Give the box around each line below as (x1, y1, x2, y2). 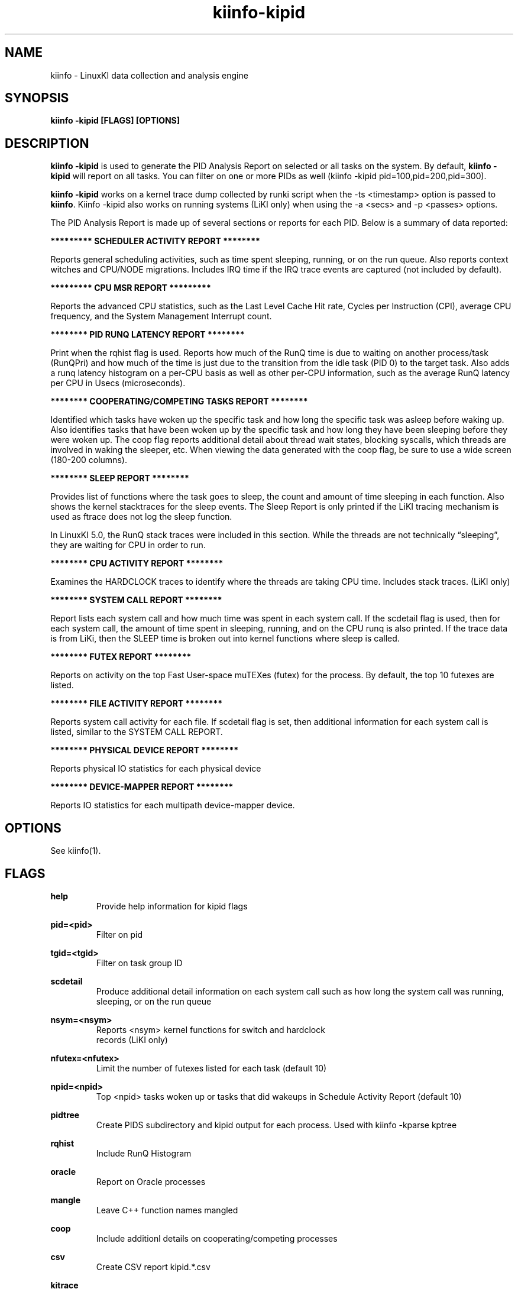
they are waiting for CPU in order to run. (50, 540, 206, 550)
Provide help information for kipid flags (96, 901, 248, 911)
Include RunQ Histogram (96, 1148, 192, 1158)
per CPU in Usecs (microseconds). (50, 378, 186, 388)
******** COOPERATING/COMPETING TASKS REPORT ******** (50, 396, 308, 407)
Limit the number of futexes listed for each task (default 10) (96, 1063, 327, 1073)
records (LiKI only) (96, 1034, 168, 1045)
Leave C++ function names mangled (96, 1204, 238, 1215)
